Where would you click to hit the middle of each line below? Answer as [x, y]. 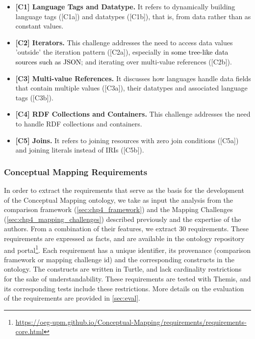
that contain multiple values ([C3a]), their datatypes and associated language [131, 88]
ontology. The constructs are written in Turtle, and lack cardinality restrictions [123, 269]
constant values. [39, 26]
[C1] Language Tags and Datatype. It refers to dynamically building [125, 6]
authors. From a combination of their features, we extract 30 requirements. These [126, 229]
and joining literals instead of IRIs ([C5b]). [80, 150]
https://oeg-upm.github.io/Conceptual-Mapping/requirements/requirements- [131, 322]
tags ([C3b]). [34, 97]
